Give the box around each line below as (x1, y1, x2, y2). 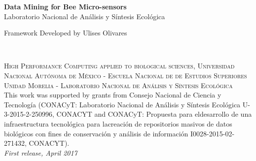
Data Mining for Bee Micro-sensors (4, 1, 127, 11)
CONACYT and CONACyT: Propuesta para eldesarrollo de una (56, 109, 252, 119)
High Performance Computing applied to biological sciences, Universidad (4, 61, 235, 71)
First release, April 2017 (4, 147, 77, 158)
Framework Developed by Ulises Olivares (4, 28, 127, 38)
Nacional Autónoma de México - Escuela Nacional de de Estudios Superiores (4, 70, 247, 80)
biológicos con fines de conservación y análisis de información (4, 128, 188, 138)
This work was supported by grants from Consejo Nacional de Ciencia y (4, 90, 221, 100)
